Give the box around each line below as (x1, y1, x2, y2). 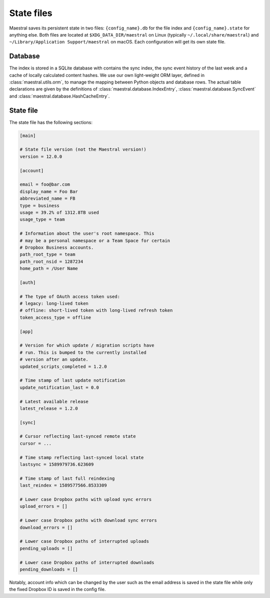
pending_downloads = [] (19, 566, 78, 572)
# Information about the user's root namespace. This (19, 230, 154, 236)
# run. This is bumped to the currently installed (19, 349, 147, 355)
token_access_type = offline (19, 314, 91, 320)
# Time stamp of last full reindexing (19, 475, 115, 481)
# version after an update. (19, 356, 88, 362)
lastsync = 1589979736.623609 (19, 461, 94, 467)
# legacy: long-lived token (19, 300, 88, 306)
